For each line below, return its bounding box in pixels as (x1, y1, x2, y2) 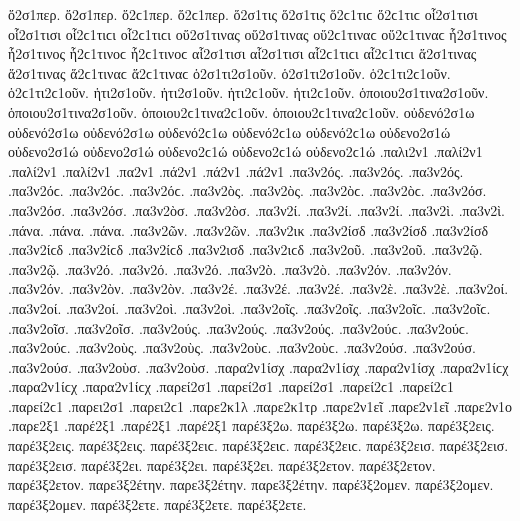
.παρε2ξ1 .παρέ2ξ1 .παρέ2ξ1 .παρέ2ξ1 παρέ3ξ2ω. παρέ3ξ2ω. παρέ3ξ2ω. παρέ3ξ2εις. (8, 415, 495, 436)
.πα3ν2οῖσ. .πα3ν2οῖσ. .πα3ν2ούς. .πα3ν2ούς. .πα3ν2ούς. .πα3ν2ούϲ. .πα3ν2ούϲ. (8, 317, 469, 338)
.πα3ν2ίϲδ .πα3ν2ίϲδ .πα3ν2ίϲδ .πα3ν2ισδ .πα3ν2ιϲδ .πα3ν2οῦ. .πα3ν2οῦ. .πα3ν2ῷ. (8, 239, 483, 260)
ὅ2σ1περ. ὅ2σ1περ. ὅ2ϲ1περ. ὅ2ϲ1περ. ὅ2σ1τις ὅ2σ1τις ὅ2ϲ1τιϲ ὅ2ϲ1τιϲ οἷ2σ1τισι (8, 4, 478, 24)
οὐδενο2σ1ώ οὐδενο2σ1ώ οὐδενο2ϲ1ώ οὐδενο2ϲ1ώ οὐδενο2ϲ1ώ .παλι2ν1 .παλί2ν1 (8, 141, 483, 162)
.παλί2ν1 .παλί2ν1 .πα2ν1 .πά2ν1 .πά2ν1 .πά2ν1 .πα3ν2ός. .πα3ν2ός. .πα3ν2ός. (8, 160, 464, 181)
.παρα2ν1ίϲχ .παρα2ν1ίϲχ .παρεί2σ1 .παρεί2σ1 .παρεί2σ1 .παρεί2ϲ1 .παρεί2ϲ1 (8, 376, 454, 397)
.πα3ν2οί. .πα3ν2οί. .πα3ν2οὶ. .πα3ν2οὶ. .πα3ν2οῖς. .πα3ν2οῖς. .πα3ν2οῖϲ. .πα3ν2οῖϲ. (8, 297, 491, 318)
